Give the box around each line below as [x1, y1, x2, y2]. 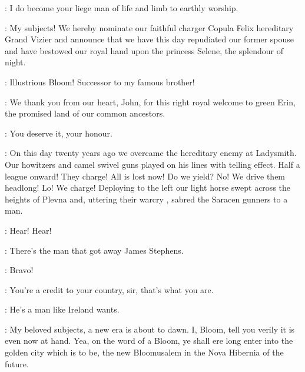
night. [5, 56, 26, 68]
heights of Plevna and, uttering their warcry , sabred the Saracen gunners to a [5, 192, 288, 205]
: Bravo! [5, 264, 34, 276]
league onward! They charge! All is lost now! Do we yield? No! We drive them [5, 170, 286, 182]
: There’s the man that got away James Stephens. [5, 244, 184, 256]
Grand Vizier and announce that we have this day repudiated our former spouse [5, 33, 294, 45]
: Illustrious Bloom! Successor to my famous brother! [5, 75, 195, 88]
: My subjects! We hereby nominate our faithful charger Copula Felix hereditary [5, 21, 294, 34]
